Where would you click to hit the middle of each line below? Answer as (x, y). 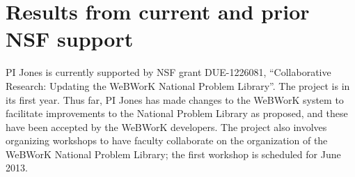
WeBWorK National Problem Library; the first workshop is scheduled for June (173, 154)
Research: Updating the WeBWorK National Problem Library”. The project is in (178, 85)
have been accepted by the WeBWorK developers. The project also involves (166, 126)
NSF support (70, 39)
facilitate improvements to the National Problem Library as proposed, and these (177, 113)
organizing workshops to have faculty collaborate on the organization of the (167, 140)
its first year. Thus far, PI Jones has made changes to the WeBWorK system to (175, 99)
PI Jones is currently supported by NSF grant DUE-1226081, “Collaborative (168, 72)
